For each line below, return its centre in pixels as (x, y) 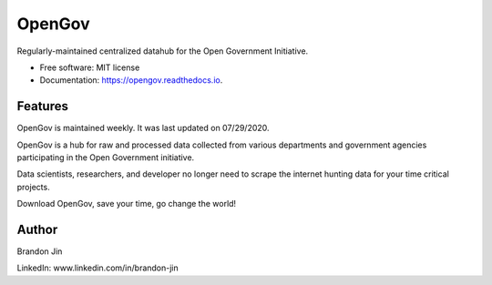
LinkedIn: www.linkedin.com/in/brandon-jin (98, 268)
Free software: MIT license (90, 67)
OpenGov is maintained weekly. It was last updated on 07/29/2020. (143, 128)
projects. (33, 187)
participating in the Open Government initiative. (106, 158)
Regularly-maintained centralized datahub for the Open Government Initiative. (163, 51)
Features (42, 106)
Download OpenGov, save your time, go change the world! (127, 204)
